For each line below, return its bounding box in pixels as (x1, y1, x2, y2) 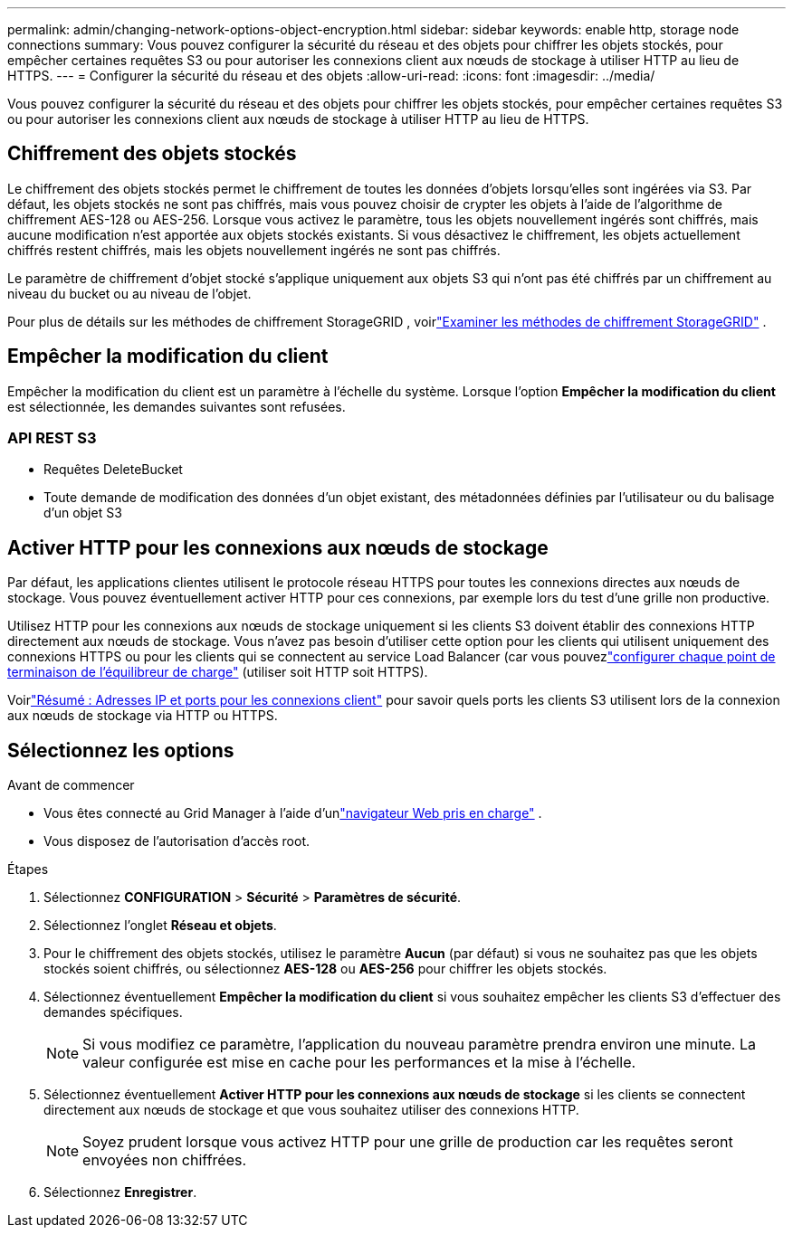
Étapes (7, 861, 49, 878)
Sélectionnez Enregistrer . (43, 1184, 197, 1201)
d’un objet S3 (43, 505, 122, 521)
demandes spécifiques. (43, 1004, 183, 1021)
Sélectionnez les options (7, 738, 234, 762)
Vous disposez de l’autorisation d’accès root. (43, 833, 311, 850)
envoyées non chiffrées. (82, 1151, 247, 1170)
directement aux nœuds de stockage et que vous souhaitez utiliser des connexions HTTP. (43, 1102, 579, 1118)
